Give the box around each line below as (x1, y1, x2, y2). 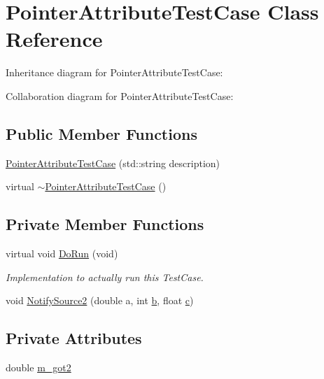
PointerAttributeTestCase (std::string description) (6, 155, 220, 170)
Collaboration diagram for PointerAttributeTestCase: (6, 88, 234, 103)
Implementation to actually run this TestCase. (6, 269, 204, 284)
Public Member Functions (6, 122, 197, 144)
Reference (6, 24, 103, 53)
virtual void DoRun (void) (6, 246, 118, 261)
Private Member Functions (6, 213, 204, 235)
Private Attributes (6, 327, 142, 349)
